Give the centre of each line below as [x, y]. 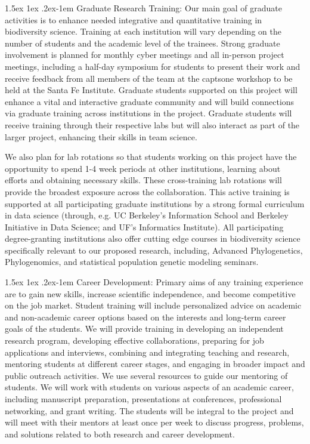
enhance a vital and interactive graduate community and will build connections [150, 101]
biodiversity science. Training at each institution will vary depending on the [143, 31]
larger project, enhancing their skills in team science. [101, 136]
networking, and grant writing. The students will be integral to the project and [149, 410]
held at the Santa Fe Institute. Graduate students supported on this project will [151, 90]
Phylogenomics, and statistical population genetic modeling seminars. [132, 262]
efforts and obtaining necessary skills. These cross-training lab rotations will [143, 180]
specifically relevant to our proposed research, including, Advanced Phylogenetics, [154, 250]
